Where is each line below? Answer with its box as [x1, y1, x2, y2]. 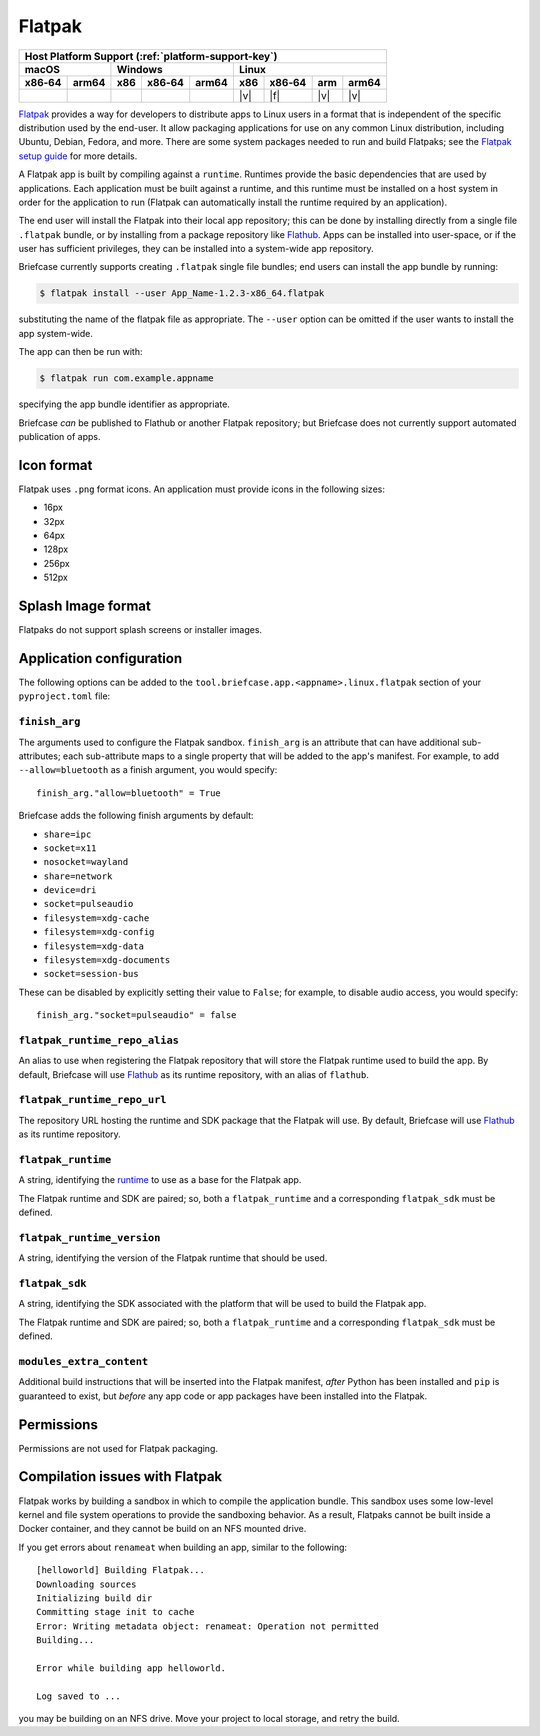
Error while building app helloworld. [36, 1662, 227, 1674]
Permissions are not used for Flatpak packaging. [18, 1442, 219, 1454]
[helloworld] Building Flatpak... [36, 1565, 205, 1576]
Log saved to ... [36, 1690, 121, 1702]
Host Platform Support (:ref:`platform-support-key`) [24, 49, 278, 63]
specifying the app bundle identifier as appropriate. [18, 398, 230, 410]
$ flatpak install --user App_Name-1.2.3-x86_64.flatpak [39, 288, 325, 299]
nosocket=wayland [43, 856, 129, 868]
